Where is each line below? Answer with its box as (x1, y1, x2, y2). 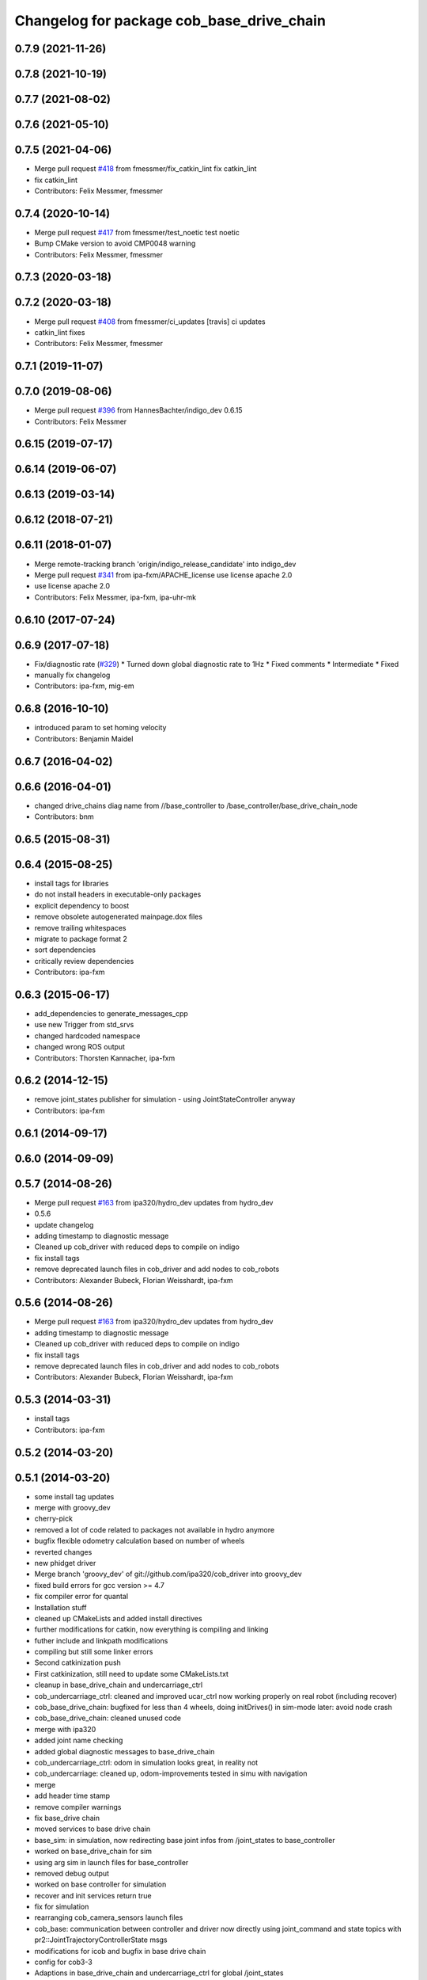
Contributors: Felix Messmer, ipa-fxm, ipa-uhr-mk (34, 592, 197, 602)
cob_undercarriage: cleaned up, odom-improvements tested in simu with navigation (34, 1769, 308, 1778)
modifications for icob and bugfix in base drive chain (34, 1946, 206, 1955)
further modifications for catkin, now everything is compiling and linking (34, 1624, 269, 1635)
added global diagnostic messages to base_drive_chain (34, 1746, 215, 1756)
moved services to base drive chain (34, 1824, 151, 1833)
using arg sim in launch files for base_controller (34, 1857, 189, 1867)
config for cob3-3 (34, 1957, 93, 1967)
